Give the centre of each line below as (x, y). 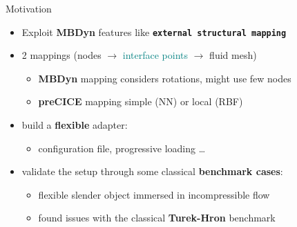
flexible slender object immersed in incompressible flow (154, 194)
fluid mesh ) (233, 55)
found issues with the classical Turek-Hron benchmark (157, 218)
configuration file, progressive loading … (122, 148)
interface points (155, 55)
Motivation (29, 8)
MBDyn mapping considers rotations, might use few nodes (165, 78)
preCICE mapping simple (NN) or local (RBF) (141, 101)
